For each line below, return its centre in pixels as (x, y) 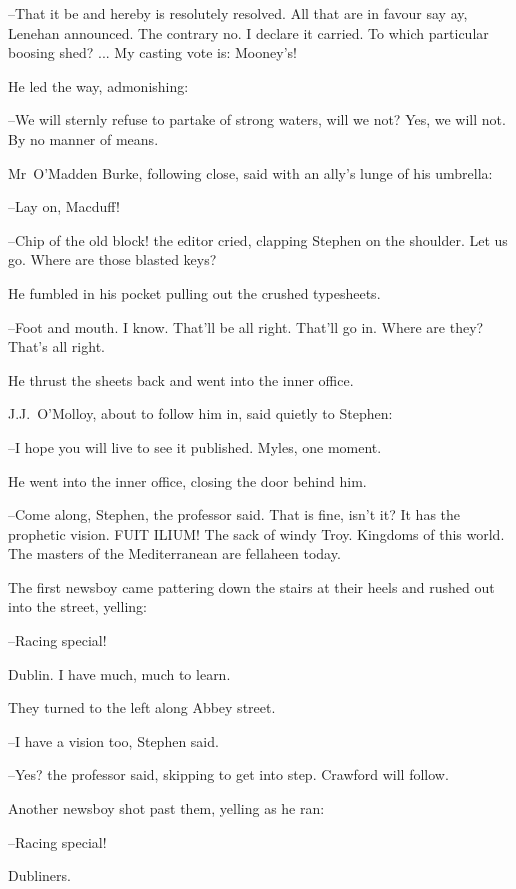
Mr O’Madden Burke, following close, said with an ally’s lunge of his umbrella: (250, 172)
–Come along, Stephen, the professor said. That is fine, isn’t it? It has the (234, 514)
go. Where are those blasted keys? (112, 259)
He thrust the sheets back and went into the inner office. (181, 379)
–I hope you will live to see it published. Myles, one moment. (195, 446)
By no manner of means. (83, 138)
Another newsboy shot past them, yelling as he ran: (166, 808)
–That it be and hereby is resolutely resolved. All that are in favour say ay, (238, 13)
